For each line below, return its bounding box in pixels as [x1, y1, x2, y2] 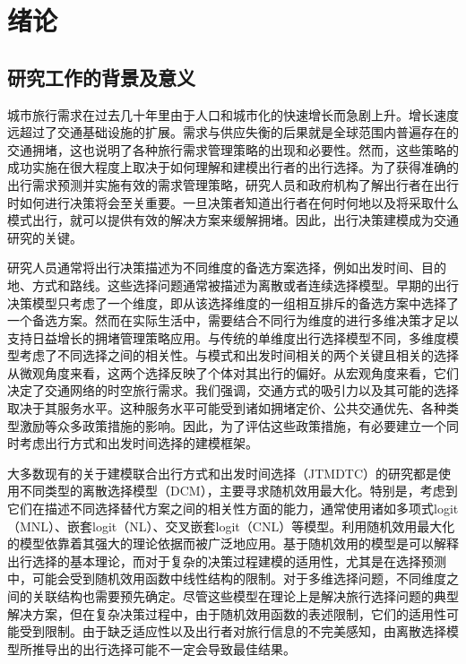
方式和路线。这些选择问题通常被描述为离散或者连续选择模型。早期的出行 [31, 275, 459, 294]
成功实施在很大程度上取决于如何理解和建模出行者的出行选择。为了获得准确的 [7, 158, 459, 177]
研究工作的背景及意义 [7, 63, 195, 91]
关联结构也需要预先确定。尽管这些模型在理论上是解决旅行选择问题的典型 [31, 587, 459, 606]
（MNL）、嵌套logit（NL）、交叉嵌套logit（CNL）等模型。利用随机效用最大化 [7, 516, 455, 535]
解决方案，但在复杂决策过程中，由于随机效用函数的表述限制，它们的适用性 [7, 604, 446, 623]
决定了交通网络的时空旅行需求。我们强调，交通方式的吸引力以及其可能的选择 [7, 381, 459, 400]
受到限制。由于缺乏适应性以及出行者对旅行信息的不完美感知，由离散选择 [19, 622, 446, 641]
